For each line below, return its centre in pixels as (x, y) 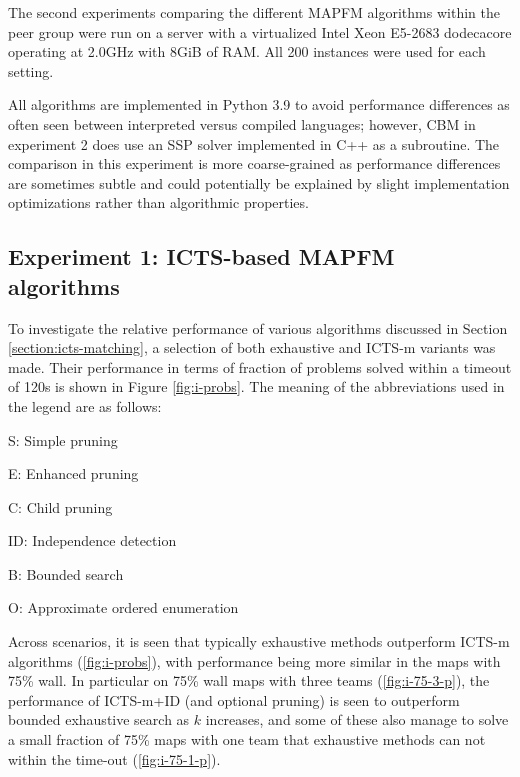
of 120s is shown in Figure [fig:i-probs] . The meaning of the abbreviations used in (256, 386)
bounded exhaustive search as (99, 719)
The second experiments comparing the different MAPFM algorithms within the (254, 12)
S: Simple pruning (63, 439)
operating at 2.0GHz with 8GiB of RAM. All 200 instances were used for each (247, 51)
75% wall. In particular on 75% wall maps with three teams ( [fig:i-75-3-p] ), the (249, 680)
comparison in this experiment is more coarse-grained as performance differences (254, 163)
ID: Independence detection (92, 540)
